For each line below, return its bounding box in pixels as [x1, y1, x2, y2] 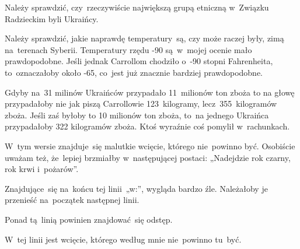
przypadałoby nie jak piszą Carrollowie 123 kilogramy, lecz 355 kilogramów [5, 97, 277, 110]
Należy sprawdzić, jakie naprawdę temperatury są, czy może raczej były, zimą [5, 32, 284, 44]
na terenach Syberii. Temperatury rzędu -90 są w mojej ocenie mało [5, 43, 252, 55]
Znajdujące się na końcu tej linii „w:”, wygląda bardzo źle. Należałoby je [5, 182, 268, 194]
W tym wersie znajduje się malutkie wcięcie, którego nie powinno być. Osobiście [5, 139, 295, 152]
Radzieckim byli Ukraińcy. [5, 12, 99, 24]
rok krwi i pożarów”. [5, 163, 79, 175]
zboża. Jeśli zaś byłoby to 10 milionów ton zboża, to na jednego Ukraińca [5, 108, 269, 121]
